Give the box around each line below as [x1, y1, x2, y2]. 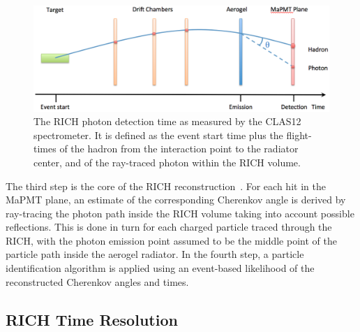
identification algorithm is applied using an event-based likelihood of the [6, 261, 315, 275]
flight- [286, 127, 312, 142]
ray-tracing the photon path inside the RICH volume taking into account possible [6, 205, 354, 220]
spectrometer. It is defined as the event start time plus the [33, 127, 283, 142]
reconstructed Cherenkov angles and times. [6, 274, 189, 289]
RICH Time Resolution [6, 308, 178, 330]
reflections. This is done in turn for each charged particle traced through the [6, 219, 332, 234]
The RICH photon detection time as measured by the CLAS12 [33, 114, 301, 129]
